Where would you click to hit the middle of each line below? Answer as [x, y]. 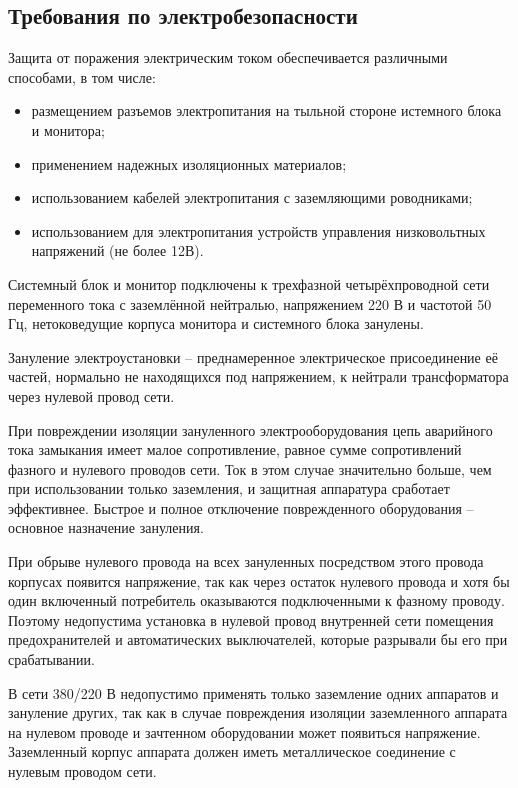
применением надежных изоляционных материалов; [189, 163]
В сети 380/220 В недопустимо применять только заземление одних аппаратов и [253, 692]
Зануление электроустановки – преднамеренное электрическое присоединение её [253, 356]
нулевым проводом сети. [82, 771]
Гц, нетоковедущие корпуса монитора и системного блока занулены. [216, 323]
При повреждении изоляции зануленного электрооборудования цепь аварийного [250, 429]
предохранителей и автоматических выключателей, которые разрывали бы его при [258, 639]
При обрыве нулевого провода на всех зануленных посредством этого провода [246, 561]
